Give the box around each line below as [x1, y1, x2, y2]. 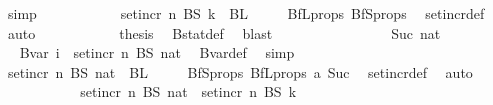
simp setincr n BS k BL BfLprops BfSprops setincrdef [7, 3, 485, 23]
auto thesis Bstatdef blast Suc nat [7, 22, 441, 43]
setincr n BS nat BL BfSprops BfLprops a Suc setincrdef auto [7, 61, 473, 82]
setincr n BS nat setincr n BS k [80, 81, 297, 102]
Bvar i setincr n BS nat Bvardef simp [19, 42, 295, 63]
